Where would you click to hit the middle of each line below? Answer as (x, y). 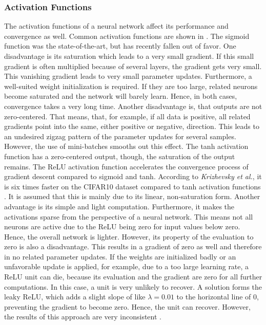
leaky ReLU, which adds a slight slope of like (75, 297)
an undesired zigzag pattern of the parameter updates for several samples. (120, 136)
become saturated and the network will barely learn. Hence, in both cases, (121, 96)
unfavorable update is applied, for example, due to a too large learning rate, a (127, 266)
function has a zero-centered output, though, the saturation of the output (120, 156)
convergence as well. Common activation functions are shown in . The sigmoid (127, 36)
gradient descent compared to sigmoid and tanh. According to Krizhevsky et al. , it (133, 176)
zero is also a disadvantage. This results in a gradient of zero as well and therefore (133, 246)
